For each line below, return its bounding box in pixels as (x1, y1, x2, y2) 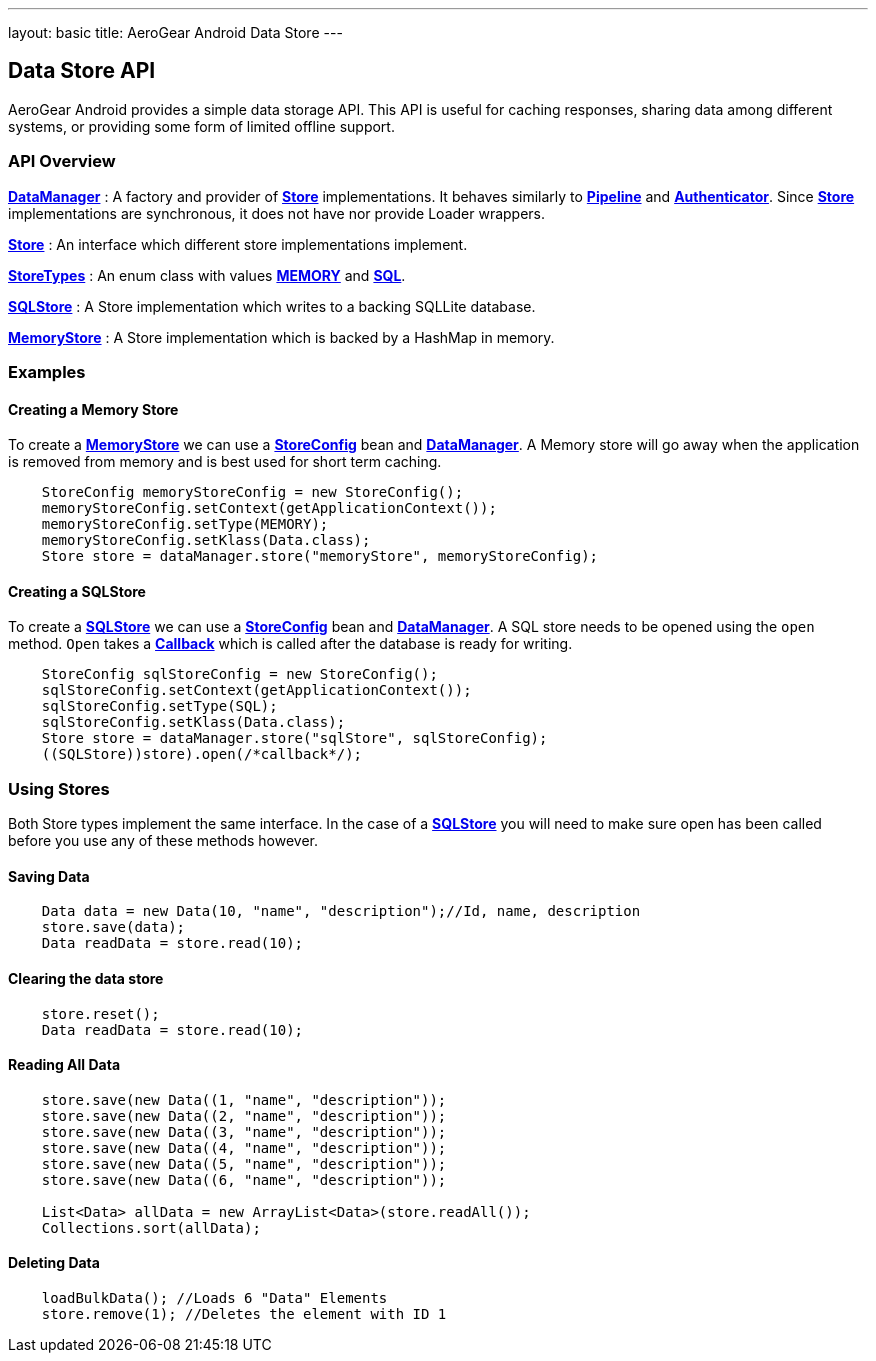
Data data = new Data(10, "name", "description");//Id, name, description (41, 903, 641, 920)
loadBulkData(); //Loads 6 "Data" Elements (41, 1290, 388, 1307)
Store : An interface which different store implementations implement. (8, 235, 468, 253)
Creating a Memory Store (8, 400, 179, 418)
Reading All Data (8, 1056, 121, 1074)
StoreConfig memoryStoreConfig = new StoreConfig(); (41, 484, 464, 501)
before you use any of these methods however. (8, 832, 319, 850)
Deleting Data (8, 1254, 100, 1272)
